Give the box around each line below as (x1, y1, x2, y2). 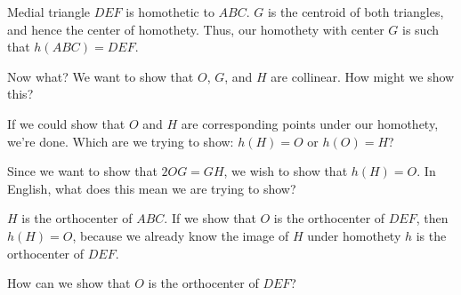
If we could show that (7, 114, 125, 132)
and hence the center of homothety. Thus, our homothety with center (7, 20, 384, 38)
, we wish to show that (223, 162, 348, 180)
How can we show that (7, 274, 131, 292)
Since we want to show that (7, 162, 158, 180)
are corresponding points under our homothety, (181, 114, 439, 132)
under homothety (307, 226, 401, 244)
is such (402, 20, 439, 38)
